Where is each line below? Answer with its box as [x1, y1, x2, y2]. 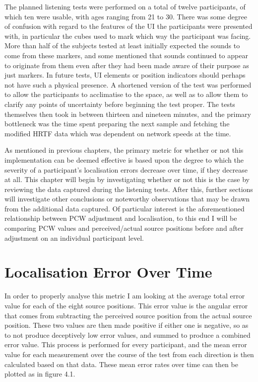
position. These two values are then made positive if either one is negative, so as [4, 320, 249, 330]
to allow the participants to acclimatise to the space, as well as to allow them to [4, 89, 248, 99]
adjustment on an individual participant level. [4, 232, 144, 243]
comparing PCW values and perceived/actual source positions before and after [4, 223, 244, 233]
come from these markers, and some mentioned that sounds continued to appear [4, 50, 248, 60]
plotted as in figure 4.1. [4, 369, 75, 379]
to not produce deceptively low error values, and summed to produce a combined [4, 329, 251, 340]
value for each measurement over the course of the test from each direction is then [4, 349, 254, 359]
